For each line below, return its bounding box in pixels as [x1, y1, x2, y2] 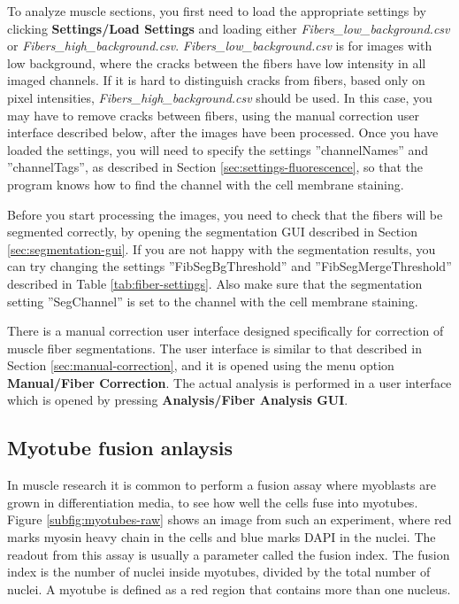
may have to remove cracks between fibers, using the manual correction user [7, 105, 419, 124]
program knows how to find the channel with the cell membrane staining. [7, 174, 404, 193]
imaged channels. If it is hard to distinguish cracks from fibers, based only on [7, 71, 425, 89]
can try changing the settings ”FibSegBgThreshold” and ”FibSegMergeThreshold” [7, 257, 452, 275]
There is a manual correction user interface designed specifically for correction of [7, 321, 444, 340]
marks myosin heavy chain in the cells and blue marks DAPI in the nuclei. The [7, 528, 436, 546]
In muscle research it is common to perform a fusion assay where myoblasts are [7, 476, 436, 494]
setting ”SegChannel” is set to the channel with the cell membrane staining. [7, 291, 418, 310]
